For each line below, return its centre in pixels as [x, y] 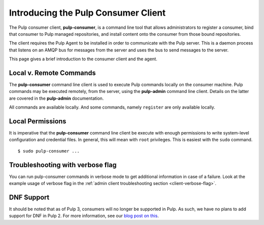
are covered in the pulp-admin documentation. [56, 98]
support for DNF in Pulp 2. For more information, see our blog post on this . [84, 216]
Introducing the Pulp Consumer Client [87, 13]
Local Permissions [38, 121]
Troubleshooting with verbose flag [63, 165]
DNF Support [29, 197]
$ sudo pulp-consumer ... [49, 151]
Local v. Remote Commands [53, 73]
